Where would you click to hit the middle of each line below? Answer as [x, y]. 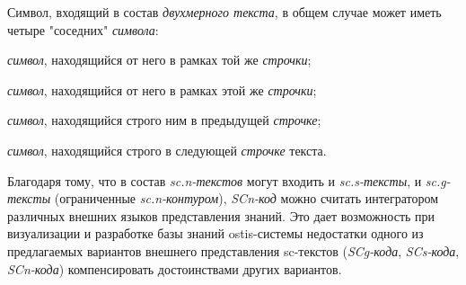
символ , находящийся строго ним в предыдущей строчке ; [164, 120]
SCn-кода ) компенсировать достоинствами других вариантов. [175, 268]
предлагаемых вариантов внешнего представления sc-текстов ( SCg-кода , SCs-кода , [233, 250]
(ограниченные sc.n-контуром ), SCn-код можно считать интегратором [246, 198]
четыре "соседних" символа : [83, 29]
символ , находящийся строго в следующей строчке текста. [167, 150]
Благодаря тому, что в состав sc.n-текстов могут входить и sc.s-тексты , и [215, 180]
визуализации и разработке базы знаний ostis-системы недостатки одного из [215, 233]
